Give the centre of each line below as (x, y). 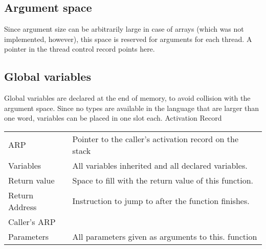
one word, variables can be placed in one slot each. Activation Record (113, 118)
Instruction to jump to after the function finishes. (161, 201)
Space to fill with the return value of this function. (163, 180)
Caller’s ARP (32, 221)
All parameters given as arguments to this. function (165, 236)
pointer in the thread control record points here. (80, 49)
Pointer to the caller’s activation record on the (155, 139)
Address (23, 207)
